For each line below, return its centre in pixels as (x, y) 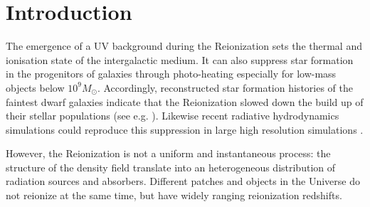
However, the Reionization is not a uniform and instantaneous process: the (168, 153)
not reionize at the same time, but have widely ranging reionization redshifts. (174, 195)
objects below (35, 87)
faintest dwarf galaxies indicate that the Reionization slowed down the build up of (185, 101)
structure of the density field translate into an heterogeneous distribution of (171, 167)
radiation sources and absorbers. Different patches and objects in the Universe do (183, 181)
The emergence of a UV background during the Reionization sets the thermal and (184, 46)
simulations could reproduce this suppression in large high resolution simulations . (185, 129)
